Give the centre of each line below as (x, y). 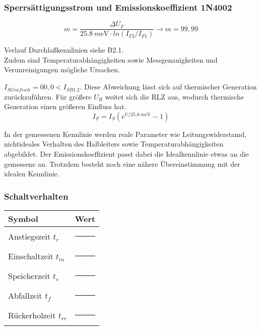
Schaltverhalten (36, 196)
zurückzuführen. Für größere (48, 96)
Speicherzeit (29, 276)
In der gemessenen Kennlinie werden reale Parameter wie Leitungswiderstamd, (125, 134)
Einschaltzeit (31, 256)
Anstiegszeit (29, 237)
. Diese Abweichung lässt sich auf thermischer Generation (168, 87)
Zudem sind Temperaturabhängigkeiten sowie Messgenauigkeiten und (111, 59)
